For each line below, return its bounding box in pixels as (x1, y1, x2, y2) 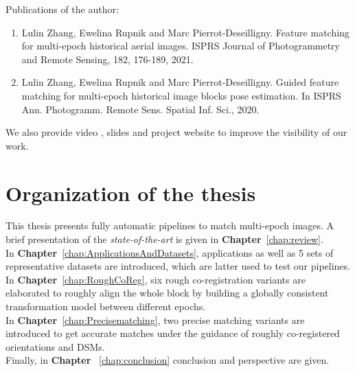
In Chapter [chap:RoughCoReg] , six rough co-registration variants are (5, 272, 306, 286)
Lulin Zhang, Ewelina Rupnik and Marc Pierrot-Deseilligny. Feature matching (21, 25, 350, 39)
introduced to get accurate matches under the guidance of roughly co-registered (5, 326, 340, 340)
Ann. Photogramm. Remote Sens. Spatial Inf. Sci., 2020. (21, 102, 260, 116)
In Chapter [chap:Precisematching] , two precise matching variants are (5, 312, 305, 327)
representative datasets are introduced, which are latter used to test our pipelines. (5, 259, 350, 273)
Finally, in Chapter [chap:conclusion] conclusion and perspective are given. (5, 353, 330, 367)
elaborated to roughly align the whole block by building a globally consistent (5, 286, 329, 300)
